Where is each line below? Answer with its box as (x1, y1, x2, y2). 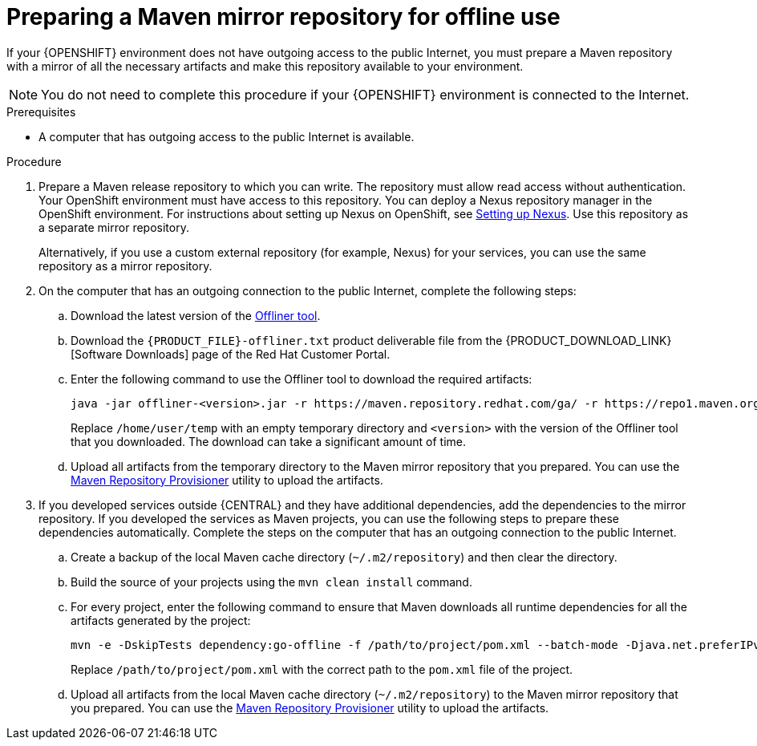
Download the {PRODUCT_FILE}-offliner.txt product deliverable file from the (71, 333, 503, 347)
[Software (71, 347, 123, 361)
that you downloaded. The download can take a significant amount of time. (71, 434, 466, 448)
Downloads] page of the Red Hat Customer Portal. (125, 347, 391, 361)
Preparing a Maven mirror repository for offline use (6, 3, 561, 30)
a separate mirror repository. (38, 220, 189, 234)
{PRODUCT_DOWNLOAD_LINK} (505, 333, 672, 347)
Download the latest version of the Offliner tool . (71, 308, 321, 322)
